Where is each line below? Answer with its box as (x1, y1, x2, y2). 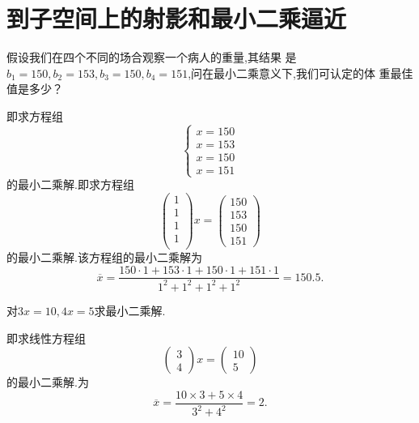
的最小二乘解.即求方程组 (6, 176, 134, 193)
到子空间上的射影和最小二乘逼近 (6, 2, 347, 35)
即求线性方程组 (6, 329, 86, 346)
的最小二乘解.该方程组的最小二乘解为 (6, 248, 202, 265)
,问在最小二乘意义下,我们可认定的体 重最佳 (188, 64, 413, 81)
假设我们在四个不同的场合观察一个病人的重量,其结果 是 (6, 49, 297, 66)
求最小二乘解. (94, 301, 166, 318)
